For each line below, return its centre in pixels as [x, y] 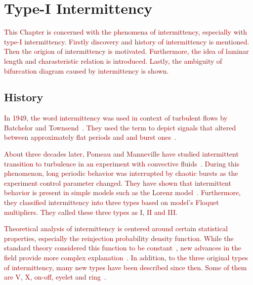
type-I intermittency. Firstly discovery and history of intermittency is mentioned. [127, 41]
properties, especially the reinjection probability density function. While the [119, 238]
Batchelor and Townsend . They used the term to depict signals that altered [120, 127]
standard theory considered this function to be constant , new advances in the [123, 248]
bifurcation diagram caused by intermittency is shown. [86, 70]
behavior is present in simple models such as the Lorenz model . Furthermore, [123, 192]
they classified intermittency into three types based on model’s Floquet [112, 202]
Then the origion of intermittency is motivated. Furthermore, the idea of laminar [126, 51]
